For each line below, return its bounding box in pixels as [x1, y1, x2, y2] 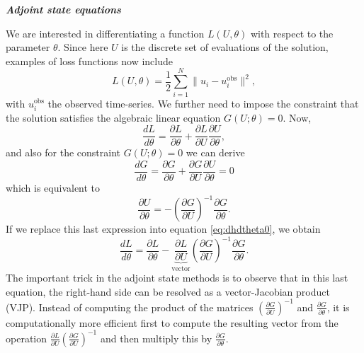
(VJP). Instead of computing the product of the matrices [6, 299, 254, 314]
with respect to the [250, 25, 334, 40]
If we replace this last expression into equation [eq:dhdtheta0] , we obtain [6, 221, 321, 236]
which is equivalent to [6, 180, 101, 195]
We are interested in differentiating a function [6, 25, 205, 40]
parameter [6, 40, 50, 54]
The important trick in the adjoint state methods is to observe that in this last [6, 270, 348, 285]
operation [6, 330, 47, 345]
